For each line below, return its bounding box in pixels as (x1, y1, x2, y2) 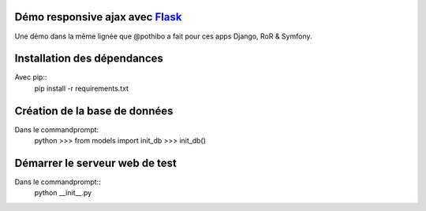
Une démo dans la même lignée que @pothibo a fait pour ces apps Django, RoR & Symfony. (14, 31, 312, 41)
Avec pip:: (14, 72, 47, 82)
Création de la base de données (14, 104, 174, 117)
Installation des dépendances (14, 52, 163, 65)
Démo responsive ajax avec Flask (14, 10, 182, 24)
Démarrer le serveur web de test (14, 156, 177, 169)
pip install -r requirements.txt (34, 83, 129, 93)
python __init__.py (34, 188, 92, 198)
